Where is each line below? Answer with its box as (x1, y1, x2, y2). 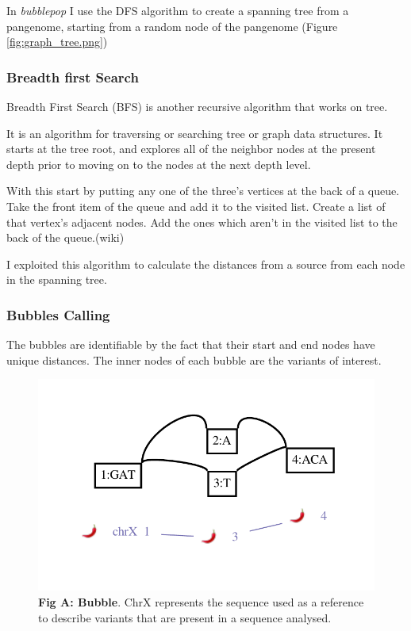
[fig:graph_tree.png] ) (6, 33, 108, 50)
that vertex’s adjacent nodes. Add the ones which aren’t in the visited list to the (6, 213, 398, 230)
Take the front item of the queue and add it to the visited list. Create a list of (6, 197, 386, 214)
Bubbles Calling (6, 304, 110, 324)
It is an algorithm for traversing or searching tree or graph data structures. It (6, 124, 383, 141)
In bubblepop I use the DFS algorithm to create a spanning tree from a (6, 2, 349, 18)
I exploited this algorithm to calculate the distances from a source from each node (6, 255, 405, 272)
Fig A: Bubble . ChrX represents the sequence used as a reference (38, 593, 364, 610)
